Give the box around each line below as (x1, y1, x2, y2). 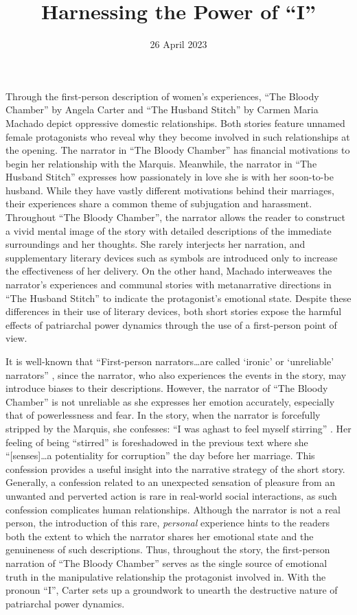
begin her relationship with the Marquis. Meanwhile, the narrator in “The (5, 156, 317, 170)
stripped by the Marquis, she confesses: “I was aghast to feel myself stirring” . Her (5, 421, 352, 435)
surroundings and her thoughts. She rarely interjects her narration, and (5, 237, 306, 251)
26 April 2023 (150, 37, 207, 51)
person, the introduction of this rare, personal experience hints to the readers (5, 515, 330, 530)
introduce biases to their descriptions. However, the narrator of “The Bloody (5, 381, 328, 395)
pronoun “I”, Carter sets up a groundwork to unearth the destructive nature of (5, 583, 338, 597)
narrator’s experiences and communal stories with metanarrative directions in (5, 277, 332, 292)
